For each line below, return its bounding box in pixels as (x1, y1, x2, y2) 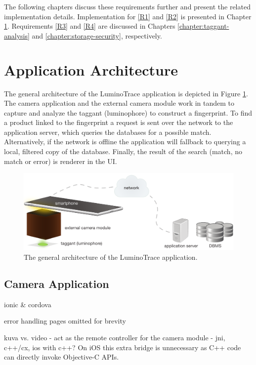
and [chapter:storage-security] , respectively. (32, 30, 162, 41)
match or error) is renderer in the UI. (4, 156, 117, 166)
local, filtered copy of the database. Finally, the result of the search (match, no (4, 146, 242, 157)
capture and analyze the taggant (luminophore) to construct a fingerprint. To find (4, 107, 252, 118)
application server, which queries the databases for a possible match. (4, 126, 212, 137)
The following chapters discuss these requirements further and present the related (4, 1, 251, 11)
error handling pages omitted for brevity (4, 316, 126, 326)
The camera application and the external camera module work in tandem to (4, 98, 235, 108)
